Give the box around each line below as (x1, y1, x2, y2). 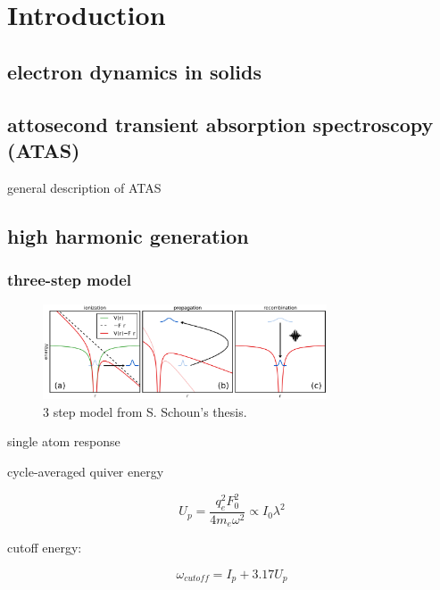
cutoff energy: (7, 538, 82, 557)
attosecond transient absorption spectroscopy (7, 110, 434, 137)
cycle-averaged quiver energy (7, 462, 164, 481)
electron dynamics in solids (7, 57, 262, 85)
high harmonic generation (7, 221, 249, 249)
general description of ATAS (7, 178, 162, 196)
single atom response (7, 432, 120, 451)
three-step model (7, 269, 132, 291)
